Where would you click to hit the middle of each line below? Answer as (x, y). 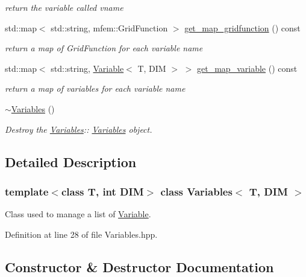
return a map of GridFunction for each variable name (104, 48)
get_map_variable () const (247, 68)
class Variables (196, 191)
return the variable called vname (64, 7)
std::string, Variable (87, 68)
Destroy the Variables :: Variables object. (79, 129)
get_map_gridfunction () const (242, 27)
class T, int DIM (102, 191)
